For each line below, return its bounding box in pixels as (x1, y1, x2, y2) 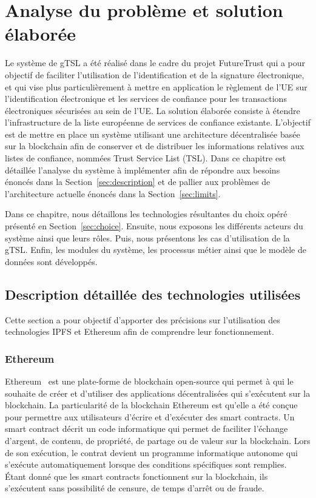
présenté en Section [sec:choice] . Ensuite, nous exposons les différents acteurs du (5, 220, 303, 232)
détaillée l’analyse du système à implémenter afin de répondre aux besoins (5, 163, 280, 176)
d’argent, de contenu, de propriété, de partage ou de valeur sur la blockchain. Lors (5, 434, 311, 446)
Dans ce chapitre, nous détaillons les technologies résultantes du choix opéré (5, 207, 287, 220)
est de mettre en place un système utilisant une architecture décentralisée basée (5, 127, 300, 140)
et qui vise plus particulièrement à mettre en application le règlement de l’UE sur (5, 80, 308, 93)
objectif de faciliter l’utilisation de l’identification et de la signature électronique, (5, 68, 304, 81)
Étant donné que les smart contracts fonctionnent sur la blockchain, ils (5, 469, 268, 482)
